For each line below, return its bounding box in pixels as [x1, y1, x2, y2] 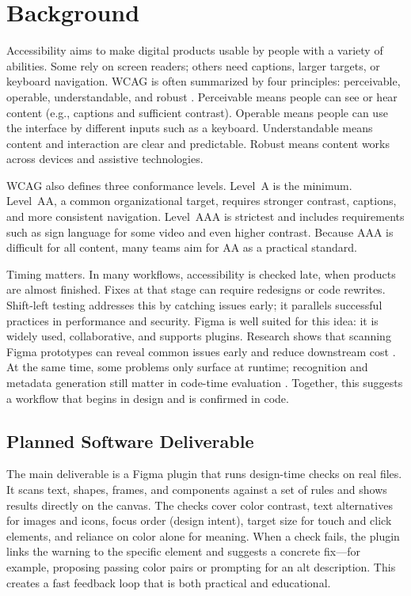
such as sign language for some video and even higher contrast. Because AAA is [6, 223, 394, 240]
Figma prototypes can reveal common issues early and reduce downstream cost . [6, 343, 396, 359]
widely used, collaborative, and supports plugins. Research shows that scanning [6, 328, 391, 344]
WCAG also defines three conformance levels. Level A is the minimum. [6, 177, 352, 193]
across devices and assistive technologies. [6, 150, 204, 167]
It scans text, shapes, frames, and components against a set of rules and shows [6, 480, 387, 497]
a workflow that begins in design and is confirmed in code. [6, 389, 289, 406]
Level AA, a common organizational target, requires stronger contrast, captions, [6, 192, 397, 209]
